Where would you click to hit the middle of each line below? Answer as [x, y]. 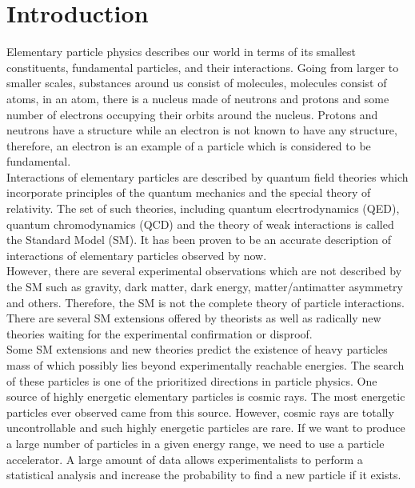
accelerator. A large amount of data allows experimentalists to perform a [185, 459]
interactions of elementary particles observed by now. [137, 255]
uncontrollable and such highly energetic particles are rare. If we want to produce [206, 428]
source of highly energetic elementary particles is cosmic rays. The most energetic [206, 396]
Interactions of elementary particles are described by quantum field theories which [207, 176]
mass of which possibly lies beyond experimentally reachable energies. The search [206, 365]
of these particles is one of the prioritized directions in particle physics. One [192, 380]
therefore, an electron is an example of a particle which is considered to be [189, 145]
